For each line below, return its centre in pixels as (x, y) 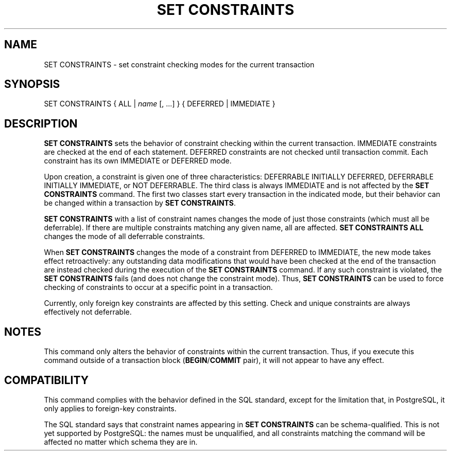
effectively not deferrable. (88, 312)
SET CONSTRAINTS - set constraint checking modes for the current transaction (179, 64)
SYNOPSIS (32, 84)
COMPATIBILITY (46, 380)
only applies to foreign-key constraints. (110, 408)
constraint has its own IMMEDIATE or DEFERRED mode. (138, 161)
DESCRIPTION (41, 123)
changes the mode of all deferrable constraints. (124, 236)
